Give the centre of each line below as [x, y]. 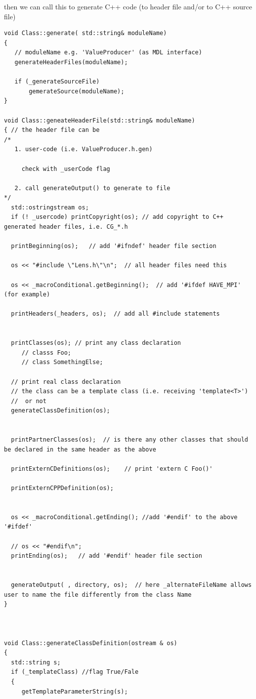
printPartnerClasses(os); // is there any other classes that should [129, 440]
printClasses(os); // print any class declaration [96, 343]
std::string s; [36, 662]
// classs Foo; [46, 352]
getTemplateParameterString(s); [75, 691]
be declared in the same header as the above [80, 449]
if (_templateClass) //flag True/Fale [75, 672]
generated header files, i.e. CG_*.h [66, 227]
